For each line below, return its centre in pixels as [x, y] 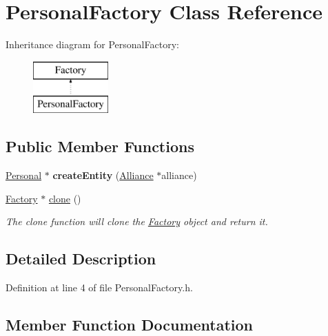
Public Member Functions [100, 146]
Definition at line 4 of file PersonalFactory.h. [99, 287]
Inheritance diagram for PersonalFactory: [92, 44]
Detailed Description [81, 259]
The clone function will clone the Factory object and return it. [137, 221]
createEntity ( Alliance [103, 175]
